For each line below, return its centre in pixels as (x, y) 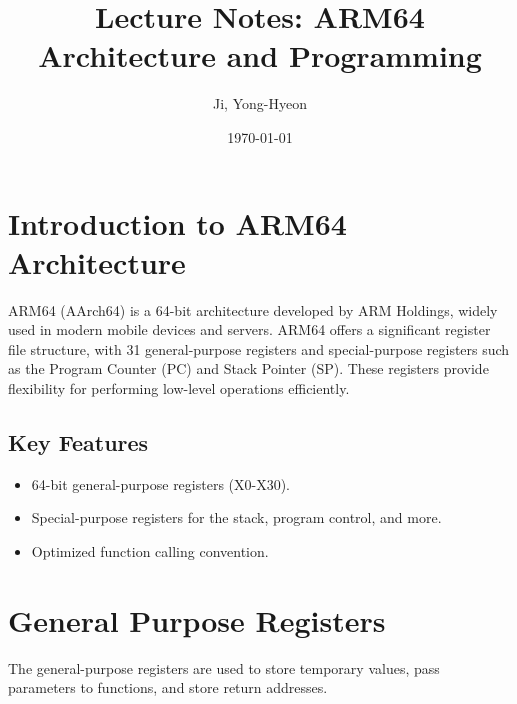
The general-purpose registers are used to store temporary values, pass (224, 667)
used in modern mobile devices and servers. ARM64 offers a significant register (249, 329)
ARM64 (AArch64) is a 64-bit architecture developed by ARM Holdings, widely (253, 309)
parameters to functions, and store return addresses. (168, 687)
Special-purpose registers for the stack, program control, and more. (236, 517)
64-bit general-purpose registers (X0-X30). (161, 483)
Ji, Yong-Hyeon (260, 103)
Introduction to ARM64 (177, 222)
